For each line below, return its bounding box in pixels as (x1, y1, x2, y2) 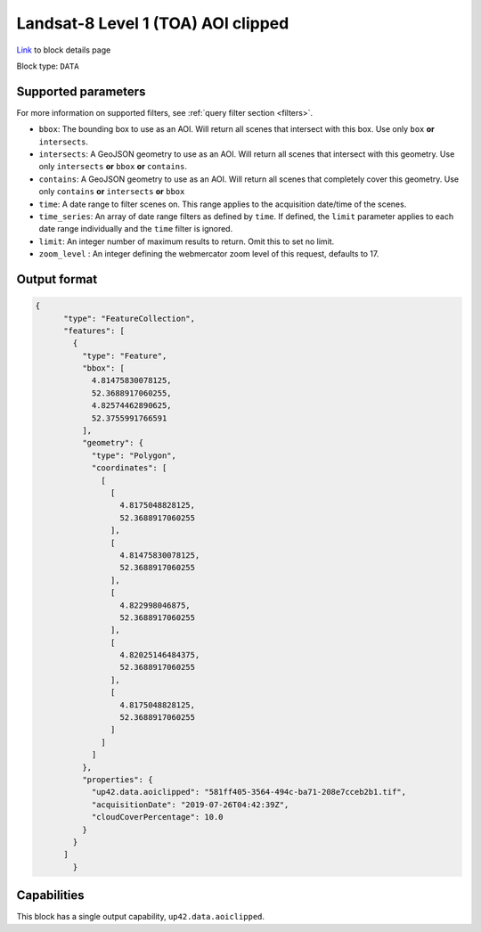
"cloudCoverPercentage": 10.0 (91, 812, 224, 822)
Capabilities (16, 887, 85, 903)
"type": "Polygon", (91, 450, 177, 461)
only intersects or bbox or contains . (38, 161, 187, 172)
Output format (16, 272, 98, 287)
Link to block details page (16, 45, 111, 55)
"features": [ (63, 325, 125, 336)
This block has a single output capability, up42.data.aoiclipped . (16, 912, 265, 922)
